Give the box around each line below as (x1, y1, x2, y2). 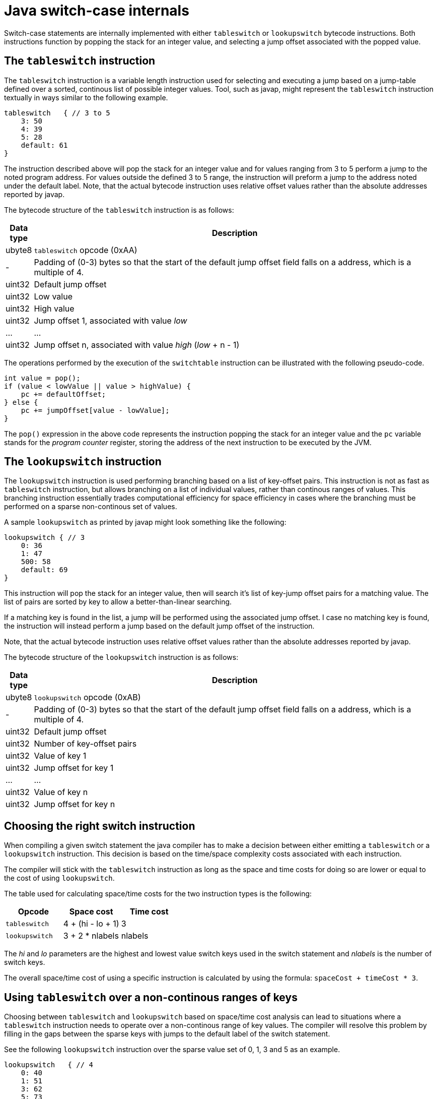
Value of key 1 (34, 751, 87, 761)
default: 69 (21, 566, 68, 574)
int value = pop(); (4, 374, 81, 382)
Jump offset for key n (34, 799, 115, 810)
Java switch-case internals (4, 2, 189, 19)
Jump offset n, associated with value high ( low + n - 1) (34, 339, 240, 350)
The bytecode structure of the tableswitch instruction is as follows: (4, 205, 234, 214)
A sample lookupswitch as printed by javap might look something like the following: (4, 518, 286, 527)
